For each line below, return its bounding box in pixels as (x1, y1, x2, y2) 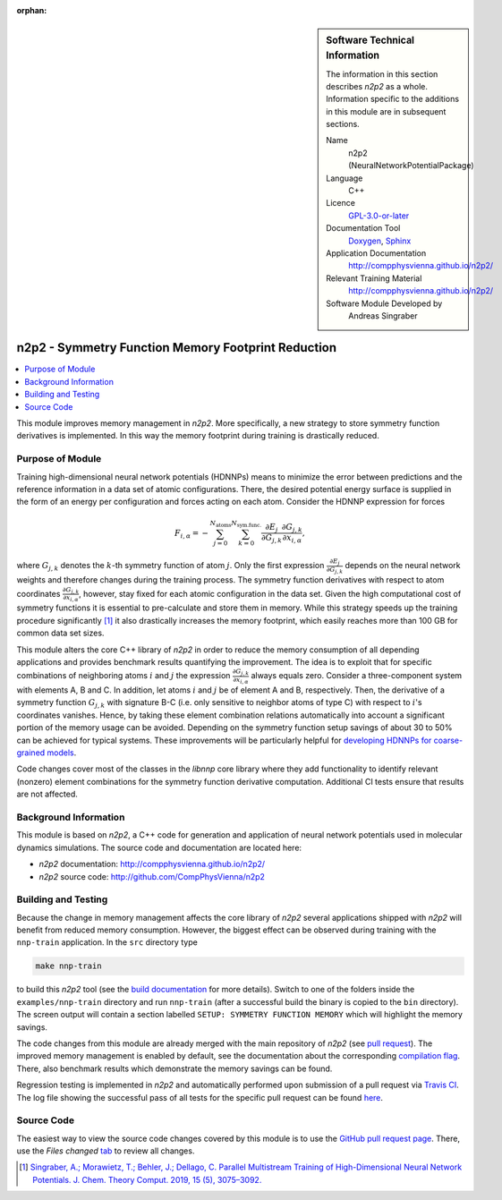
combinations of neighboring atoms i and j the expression (16, 670, 231, 681)
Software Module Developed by (326, 298, 443, 309)
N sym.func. (231, 519, 262, 528)
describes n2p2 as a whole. (326, 81, 429, 91)
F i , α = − (174, 528, 209, 540)
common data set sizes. (16, 627, 105, 639)
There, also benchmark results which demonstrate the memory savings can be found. (16, 1063, 333, 1074)
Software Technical (326, 34, 415, 47)
